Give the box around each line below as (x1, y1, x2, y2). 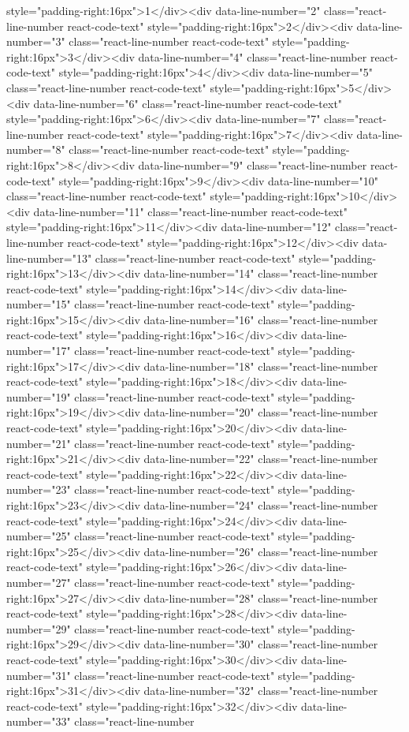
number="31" (6, 667, 71, 683)
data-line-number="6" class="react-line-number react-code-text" (33, 95, 343, 111)
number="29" (6, 620, 71, 637)
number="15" (6, 296, 71, 312)
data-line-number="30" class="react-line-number (143, 636, 378, 652)
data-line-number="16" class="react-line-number (143, 311, 378, 327)
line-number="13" (6, 249, 92, 266)
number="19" (6, 388, 71, 405)
